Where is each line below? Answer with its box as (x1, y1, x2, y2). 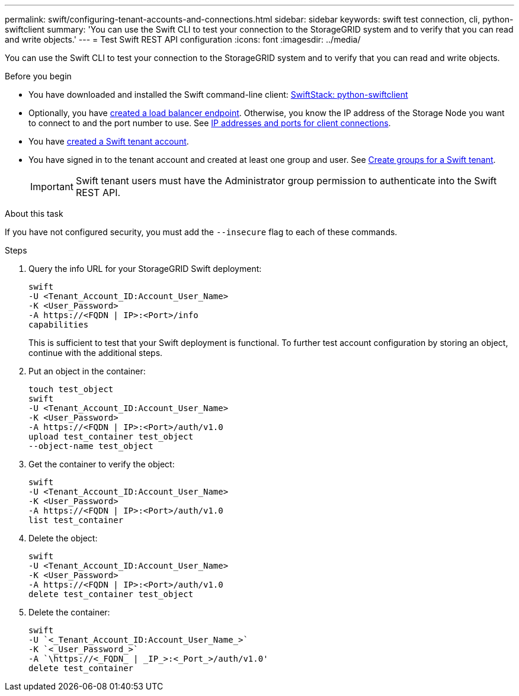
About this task (5, 209, 63, 219)
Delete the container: (28, 607, 110, 617)
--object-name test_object (28, 441, 153, 451)
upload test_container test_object (28, 432, 194, 441)
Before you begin (5, 71, 72, 81)
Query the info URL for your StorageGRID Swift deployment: (28, 264, 262, 274)
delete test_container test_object (28, 589, 194, 599)
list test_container (28, 515, 124, 525)
